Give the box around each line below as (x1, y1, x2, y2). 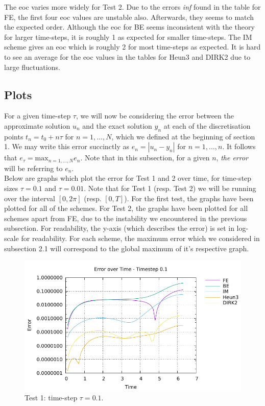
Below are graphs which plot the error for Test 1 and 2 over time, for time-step (4, 173, 252, 183)
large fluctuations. (4, 61, 60, 72)
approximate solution (4, 120, 70, 131)
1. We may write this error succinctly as (4, 141, 129, 152)
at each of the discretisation (163, 120, 251, 131)
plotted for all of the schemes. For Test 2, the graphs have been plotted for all (4, 203, 248, 213)
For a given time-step (4, 110, 71, 121)
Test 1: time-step (25, 392, 78, 403)
